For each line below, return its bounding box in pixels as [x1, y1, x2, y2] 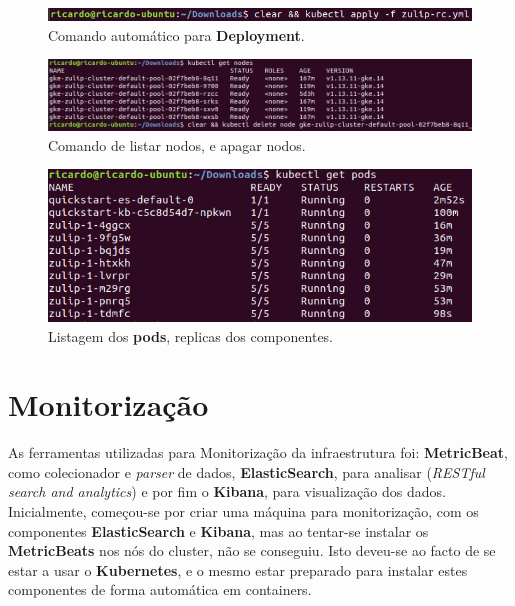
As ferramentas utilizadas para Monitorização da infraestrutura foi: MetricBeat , [8, 442, 508, 463]
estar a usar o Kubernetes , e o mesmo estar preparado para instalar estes [8, 559, 468, 580]
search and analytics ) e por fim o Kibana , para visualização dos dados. [8, 481, 446, 502]
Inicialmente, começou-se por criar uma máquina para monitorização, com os [8, 501, 479, 522]
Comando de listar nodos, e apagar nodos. [48, 134, 306, 155]
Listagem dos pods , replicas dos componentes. [48, 325, 334, 346]
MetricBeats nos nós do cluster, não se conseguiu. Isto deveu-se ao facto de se [8, 540, 496, 561]
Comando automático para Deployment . [48, 24, 305, 45]
